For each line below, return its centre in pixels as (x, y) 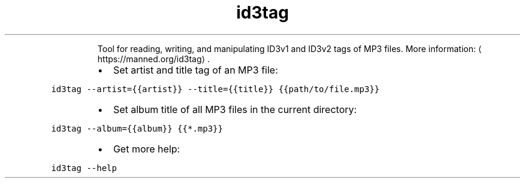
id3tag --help (84, 168)
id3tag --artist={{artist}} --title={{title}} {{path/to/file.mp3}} (215, 89)
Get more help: (147, 149)
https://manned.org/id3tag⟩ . (153, 59)
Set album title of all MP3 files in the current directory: (235, 109)
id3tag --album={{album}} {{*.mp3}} (137, 128)
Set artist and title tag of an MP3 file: (195, 70)
